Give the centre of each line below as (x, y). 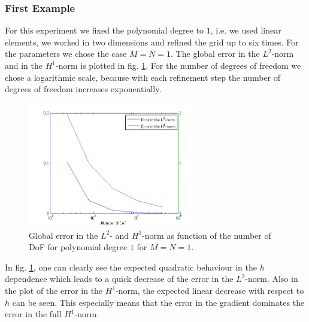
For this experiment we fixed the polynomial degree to (104, 30)
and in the (24, 65)
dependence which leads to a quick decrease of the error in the (119, 279)
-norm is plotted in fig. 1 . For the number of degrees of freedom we (178, 65)
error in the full (33, 314)
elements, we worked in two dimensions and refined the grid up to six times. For (152, 42)
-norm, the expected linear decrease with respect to (210, 291)
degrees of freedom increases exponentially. (83, 89)
